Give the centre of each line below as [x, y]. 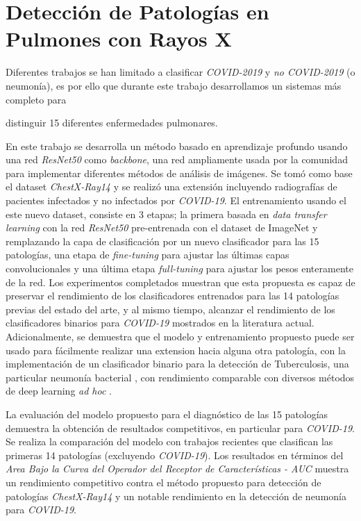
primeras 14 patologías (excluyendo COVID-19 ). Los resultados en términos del [175, 455]
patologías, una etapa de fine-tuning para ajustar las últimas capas [148, 255]
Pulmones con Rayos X [119, 39]
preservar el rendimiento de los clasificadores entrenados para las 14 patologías [173, 296]
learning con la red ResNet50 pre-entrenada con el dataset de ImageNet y [162, 228]
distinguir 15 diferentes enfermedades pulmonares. [112, 123]
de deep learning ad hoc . [59, 391]
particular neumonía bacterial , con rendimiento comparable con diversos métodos [180, 377]
